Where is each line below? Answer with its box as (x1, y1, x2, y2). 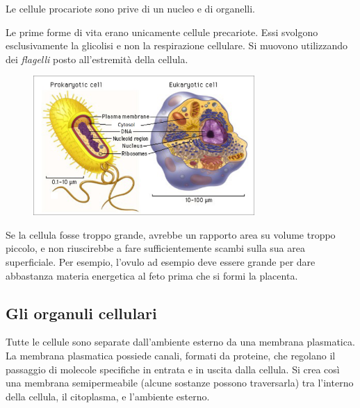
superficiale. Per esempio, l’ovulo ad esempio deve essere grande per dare (6, 255, 316, 269)
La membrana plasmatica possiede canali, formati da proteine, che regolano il (6, 348, 336, 363)
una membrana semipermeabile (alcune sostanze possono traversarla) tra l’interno (6, 375, 354, 390)
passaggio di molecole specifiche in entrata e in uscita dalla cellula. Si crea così (6, 362, 340, 376)
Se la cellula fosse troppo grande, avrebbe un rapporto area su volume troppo (6, 227, 336, 241)
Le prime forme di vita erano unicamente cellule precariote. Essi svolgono (6, 24, 318, 39)
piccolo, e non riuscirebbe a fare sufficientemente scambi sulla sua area (6, 241, 305, 255)
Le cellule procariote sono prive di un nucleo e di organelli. (6, 1, 255, 15)
